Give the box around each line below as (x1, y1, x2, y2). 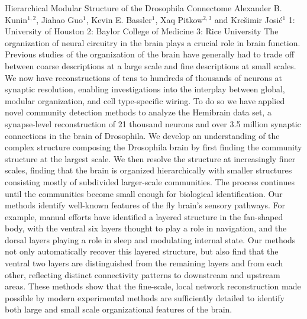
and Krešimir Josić (214, 13, 283, 25)
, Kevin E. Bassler (86, 13, 152, 25)
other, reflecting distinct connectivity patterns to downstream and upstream (5, 268, 280, 281)
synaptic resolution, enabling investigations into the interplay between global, (5, 83, 285, 95)
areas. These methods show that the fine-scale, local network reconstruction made (5, 280, 301, 292)
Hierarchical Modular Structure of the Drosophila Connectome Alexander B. (5, 2, 282, 14)
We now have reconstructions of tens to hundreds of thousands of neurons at (5, 71, 282, 83)
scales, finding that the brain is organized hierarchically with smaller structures (5, 164, 292, 176)
